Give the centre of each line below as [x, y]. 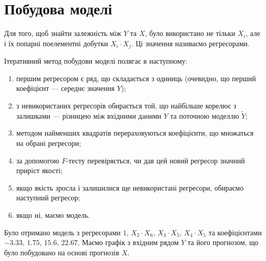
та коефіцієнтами [235, 232]
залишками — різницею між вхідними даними [89, 115]
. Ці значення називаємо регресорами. [191, 43]
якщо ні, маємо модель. [53, 215]
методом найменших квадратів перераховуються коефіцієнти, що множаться [135, 133]
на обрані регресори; [49, 143]
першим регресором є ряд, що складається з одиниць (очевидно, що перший [136, 78]
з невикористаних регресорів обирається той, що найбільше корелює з [126, 105]
